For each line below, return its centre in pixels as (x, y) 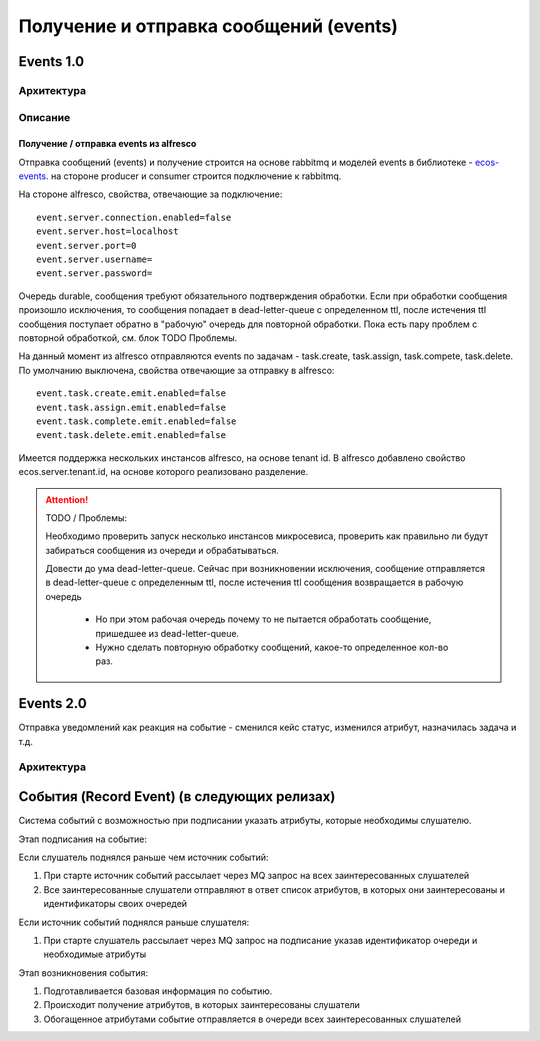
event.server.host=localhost (107, 231)
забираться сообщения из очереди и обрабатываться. (162, 550)
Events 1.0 (51, 61)
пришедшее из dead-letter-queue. (167, 633)
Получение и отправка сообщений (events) (208, 26)
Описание (44, 117)
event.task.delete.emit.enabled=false (131, 435)
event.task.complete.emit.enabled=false (136, 421)
